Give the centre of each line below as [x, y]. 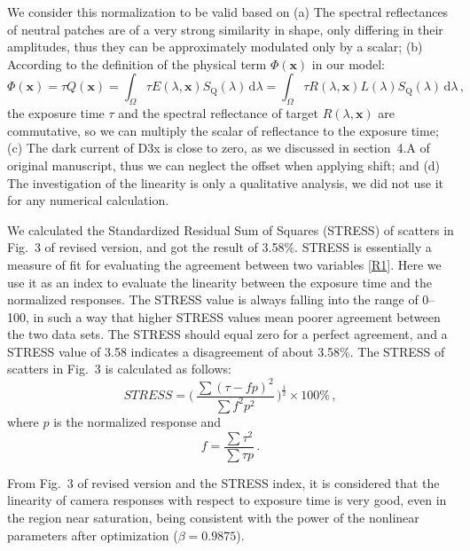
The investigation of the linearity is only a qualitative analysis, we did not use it [225, 182]
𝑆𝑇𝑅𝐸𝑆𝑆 [148, 396]
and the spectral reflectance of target [218, 113]
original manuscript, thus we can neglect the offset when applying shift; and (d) [224, 165]
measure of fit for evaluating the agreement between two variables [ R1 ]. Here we [224, 264]
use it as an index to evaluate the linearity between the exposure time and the [219, 282]
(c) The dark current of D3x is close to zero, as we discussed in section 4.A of [219, 148]
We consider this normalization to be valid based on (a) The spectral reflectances [228, 12]
